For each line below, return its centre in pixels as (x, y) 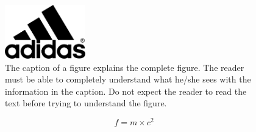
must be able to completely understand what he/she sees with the (128, 79)
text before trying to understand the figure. (86, 103)
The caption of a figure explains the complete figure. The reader (125, 67)
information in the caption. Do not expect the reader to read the (126, 91)
